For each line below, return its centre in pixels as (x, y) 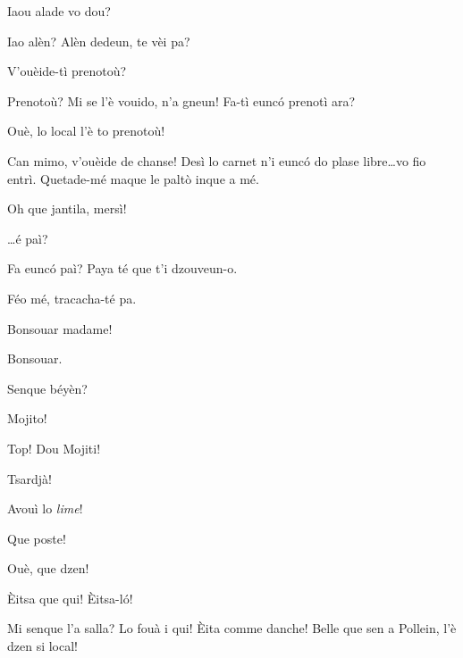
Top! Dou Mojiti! (54, 448)
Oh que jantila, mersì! (67, 208)
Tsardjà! (29, 478)
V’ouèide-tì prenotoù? (67, 71)
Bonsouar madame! (60, 328)
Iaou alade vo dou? (59, 11)
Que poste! (37, 538)
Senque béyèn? (47, 388)
